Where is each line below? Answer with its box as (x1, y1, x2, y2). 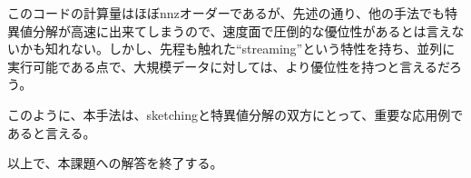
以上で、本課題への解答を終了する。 (7, 153, 223, 173)
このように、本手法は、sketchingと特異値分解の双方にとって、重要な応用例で (7, 104, 464, 124)
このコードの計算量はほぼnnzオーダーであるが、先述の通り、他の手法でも (7, 4, 445, 22)
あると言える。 (7, 123, 96, 142)
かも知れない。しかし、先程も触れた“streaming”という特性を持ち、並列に (19, 39, 456, 58)
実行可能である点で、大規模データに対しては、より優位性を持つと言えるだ (7, 56, 450, 75)
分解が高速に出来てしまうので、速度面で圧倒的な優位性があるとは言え (32, 21, 452, 40)
